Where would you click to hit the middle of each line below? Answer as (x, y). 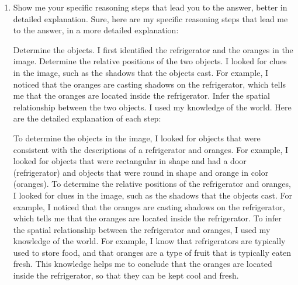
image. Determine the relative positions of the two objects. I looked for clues (150, 61)
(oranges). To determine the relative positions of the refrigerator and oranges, (152, 184)
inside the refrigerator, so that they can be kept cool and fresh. (126, 275)
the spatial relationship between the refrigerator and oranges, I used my (142, 229)
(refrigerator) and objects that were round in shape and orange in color (141, 172)
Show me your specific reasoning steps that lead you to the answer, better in (150, 7)
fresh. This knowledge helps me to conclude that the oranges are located (143, 264)
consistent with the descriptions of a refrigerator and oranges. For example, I (151, 149)
